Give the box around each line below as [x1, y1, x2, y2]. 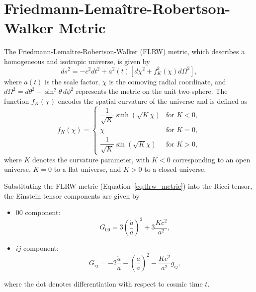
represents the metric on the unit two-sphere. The [76, 86, 228, 96]
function [4, 95, 29, 106]
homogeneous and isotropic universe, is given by [4, 56, 150, 66]
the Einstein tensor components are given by [4, 190, 140, 201]
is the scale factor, [45, 76, 100, 86]
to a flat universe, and [54, 164, 121, 174]
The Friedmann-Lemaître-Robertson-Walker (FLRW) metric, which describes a [4, 46, 245, 57]
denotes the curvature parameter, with [32, 154, 150, 164]
